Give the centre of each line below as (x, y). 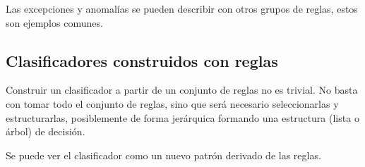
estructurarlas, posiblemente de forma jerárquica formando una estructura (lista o (182, 117)
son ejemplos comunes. (54, 22)
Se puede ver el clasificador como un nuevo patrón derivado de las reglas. (163, 155)
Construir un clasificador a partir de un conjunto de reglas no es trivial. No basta (182, 90)
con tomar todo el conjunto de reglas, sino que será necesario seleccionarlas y (172, 103)
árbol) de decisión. (46, 131)
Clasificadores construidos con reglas (142, 60)
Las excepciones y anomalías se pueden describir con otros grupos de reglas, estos (182, 8)
